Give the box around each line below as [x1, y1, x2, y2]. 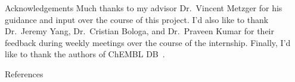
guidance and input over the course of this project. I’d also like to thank [5, 13, 269, 25]
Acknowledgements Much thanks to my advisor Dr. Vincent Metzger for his [5, 2, 282, 14]
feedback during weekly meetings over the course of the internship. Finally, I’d [5, 36, 291, 48]
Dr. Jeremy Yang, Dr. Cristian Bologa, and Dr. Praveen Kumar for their [5, 25, 274, 37]
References [5, 67, 44, 80]
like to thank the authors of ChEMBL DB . [5, 48, 165, 60]
